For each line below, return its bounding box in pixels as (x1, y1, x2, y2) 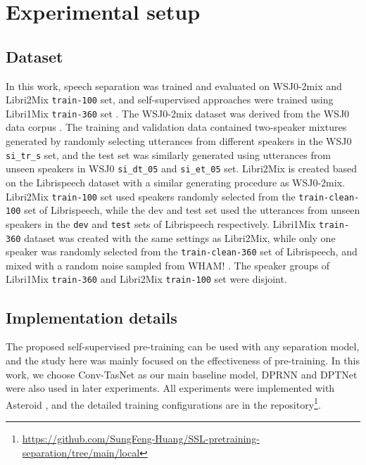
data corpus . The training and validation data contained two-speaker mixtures (6, 120, 347, 134)
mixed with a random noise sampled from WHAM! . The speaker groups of (6, 257, 330, 272)
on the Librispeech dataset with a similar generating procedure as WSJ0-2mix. (6, 174, 345, 189)
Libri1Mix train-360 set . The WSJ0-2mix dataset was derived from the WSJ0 (6, 106, 350, 120)
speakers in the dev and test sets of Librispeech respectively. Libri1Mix (6, 216, 316, 231)
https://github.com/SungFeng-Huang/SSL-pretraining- (22, 431, 260, 445)
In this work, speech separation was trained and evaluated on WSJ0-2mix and (6, 78, 342, 93)
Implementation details (6, 306, 177, 328)
